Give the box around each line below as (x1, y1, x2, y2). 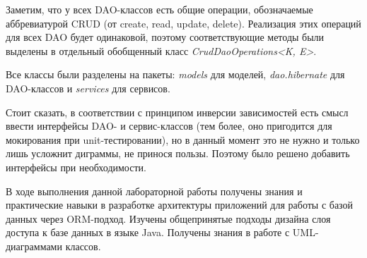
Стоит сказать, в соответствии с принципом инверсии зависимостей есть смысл (6, 104, 349, 119)
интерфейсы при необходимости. (6, 159, 146, 174)
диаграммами (6, 238, 62, 253)
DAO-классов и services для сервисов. (6, 80, 170, 95)
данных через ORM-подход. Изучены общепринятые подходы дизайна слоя (6, 211, 331, 226)
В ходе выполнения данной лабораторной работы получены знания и (6, 183, 303, 198)
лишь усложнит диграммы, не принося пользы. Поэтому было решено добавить (6, 146, 350, 161)
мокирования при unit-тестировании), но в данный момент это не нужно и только (6, 132, 360, 147)
